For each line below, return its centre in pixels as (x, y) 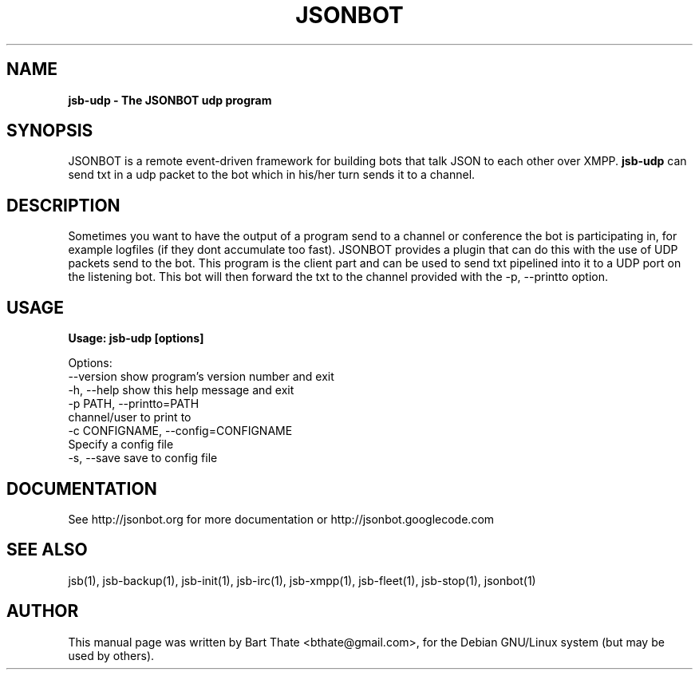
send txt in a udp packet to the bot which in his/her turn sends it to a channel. (272, 175)
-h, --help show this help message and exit (181, 390)
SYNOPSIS (50, 131)
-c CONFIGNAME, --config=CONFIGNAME (180, 431)
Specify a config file (121, 445)
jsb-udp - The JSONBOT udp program (170, 100)
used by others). (111, 655)
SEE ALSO (47, 550)
